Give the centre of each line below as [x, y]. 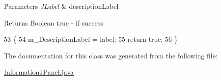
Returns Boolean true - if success [54, 22]
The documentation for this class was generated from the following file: [111, 55]
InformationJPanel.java [39, 72]
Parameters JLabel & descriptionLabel [61, 6]
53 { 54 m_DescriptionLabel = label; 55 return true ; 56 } [91, 39]
